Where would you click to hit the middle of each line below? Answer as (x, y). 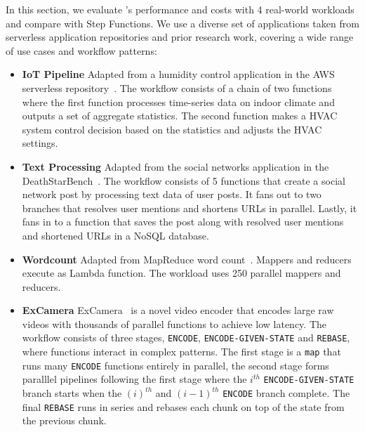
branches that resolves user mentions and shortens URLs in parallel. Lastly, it (190, 208)
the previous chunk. (64, 420)
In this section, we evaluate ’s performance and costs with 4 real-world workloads (180, 9)
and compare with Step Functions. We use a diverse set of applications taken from (182, 23)
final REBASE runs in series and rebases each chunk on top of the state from (183, 406)
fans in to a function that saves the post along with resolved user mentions (183, 222)
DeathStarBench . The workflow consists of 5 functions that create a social (184, 180)
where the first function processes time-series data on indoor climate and (178, 102)
